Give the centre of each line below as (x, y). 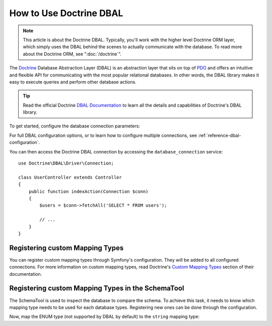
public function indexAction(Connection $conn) (88, 191)
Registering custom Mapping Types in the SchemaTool (97, 289)
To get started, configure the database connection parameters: (75, 126)
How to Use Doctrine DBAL (66, 13)
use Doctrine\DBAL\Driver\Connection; (66, 163)
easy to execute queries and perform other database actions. (73, 82)
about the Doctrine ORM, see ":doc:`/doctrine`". (72, 54)
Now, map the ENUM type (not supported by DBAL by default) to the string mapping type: (105, 316)
